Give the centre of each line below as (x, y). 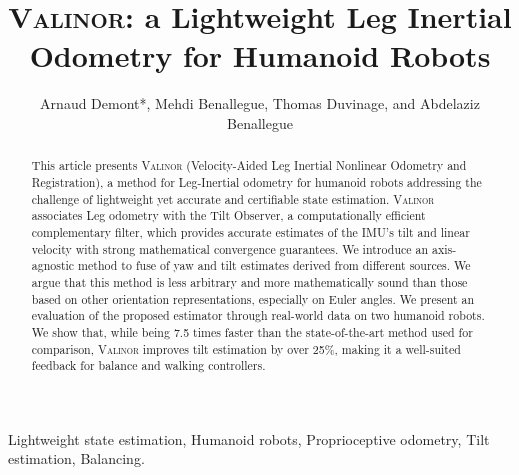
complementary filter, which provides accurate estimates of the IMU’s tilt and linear (250, 231)
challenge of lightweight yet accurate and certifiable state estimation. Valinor (233, 198)
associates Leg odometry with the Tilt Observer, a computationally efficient (228, 215)
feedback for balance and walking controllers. (148, 365)
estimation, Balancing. (76, 458)
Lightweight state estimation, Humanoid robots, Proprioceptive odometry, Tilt (249, 438)
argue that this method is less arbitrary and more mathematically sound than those (249, 281)
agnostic (53, 265)
